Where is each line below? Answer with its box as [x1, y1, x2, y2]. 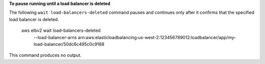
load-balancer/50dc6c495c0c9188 [33, 41, 105, 47]
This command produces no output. [9, 52, 82, 58]
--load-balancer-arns [33, 34, 77, 40]
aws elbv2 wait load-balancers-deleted [21, 27, 101, 34]
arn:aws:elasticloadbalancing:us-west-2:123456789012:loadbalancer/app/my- [78, 34, 237, 40]
